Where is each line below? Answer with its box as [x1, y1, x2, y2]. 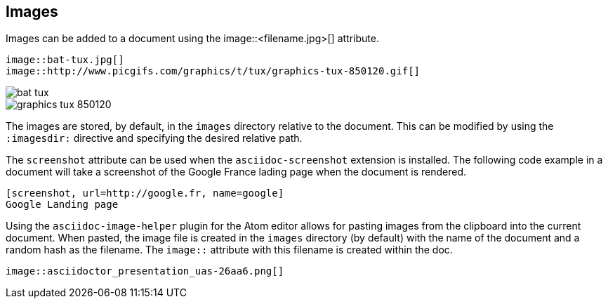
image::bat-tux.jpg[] [6, 54, 124, 66]
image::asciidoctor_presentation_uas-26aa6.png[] [6, 265, 284, 277]
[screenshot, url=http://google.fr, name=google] [6, 187, 284, 199]
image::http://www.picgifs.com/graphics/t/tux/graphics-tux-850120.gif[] [6, 65, 421, 77]
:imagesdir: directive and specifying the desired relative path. [6, 132, 303, 145]
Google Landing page [6, 199, 119, 211]
